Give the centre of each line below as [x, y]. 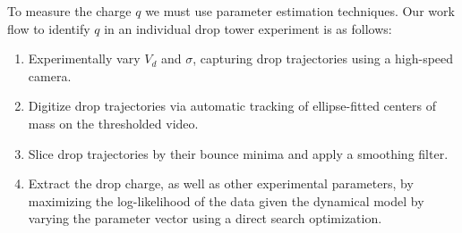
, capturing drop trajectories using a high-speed [323, 58]
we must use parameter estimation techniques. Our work [300, 11]
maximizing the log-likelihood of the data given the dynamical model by [226, 200]
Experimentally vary [84, 58]
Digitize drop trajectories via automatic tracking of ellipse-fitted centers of [232, 106]
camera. [50, 75]
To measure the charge [69, 11]
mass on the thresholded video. [113, 123]
